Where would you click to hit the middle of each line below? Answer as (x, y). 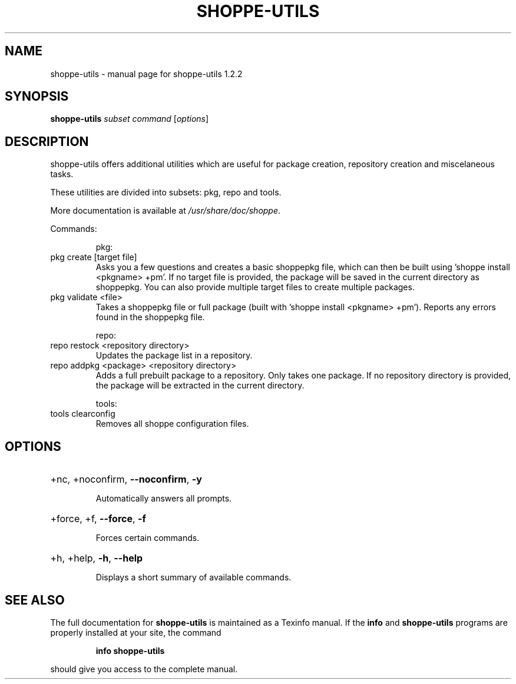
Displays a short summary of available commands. (193, 577)
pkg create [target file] (94, 257)
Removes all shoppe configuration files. (172, 424)
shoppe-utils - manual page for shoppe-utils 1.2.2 (146, 74)
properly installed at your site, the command (136, 632)
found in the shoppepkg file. (150, 317)
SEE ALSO (35, 600)
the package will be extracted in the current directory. (200, 386)
